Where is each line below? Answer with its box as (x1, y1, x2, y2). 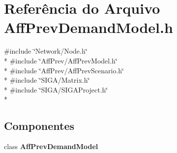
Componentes (4, 118, 75, 133)
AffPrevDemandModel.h (4, 17, 173, 37)
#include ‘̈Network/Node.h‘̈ (4, 46, 88, 56)
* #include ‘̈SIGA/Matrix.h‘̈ (4, 75, 90, 85)
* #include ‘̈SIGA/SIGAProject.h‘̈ (4, 84, 108, 94)
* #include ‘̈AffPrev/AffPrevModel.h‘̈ (4, 55, 118, 65)
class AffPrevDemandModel (4, 141, 98, 152)
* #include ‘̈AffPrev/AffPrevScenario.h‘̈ (4, 65, 124, 75)
